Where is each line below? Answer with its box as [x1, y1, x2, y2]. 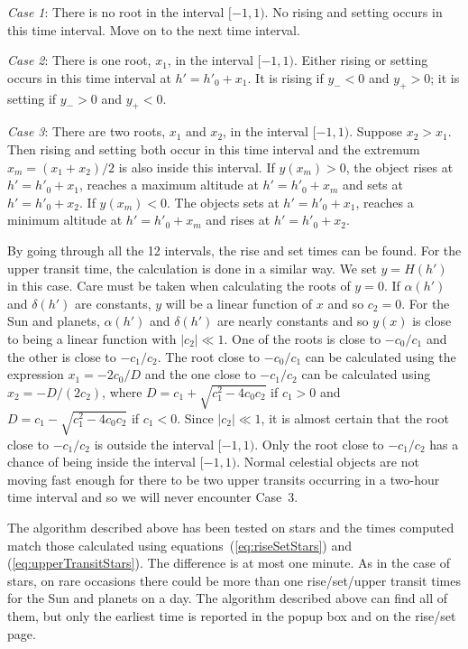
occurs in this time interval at [7, 68, 171, 87]
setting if [7, 88, 57, 107]
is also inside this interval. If [118, 157, 275, 176]
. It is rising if [247, 68, 324, 87]
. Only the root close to [254, 434, 384, 453]
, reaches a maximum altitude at [79, 175, 259, 194]
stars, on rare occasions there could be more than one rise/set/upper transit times [7, 570, 461, 589]
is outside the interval [94, 434, 215, 453]
